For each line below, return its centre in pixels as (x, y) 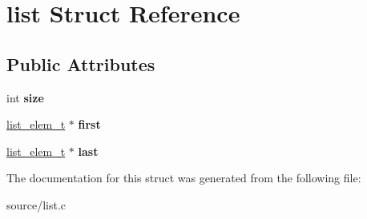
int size (25, 97)
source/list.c (36, 204)
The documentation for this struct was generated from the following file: (184, 178)
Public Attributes (81, 64)
